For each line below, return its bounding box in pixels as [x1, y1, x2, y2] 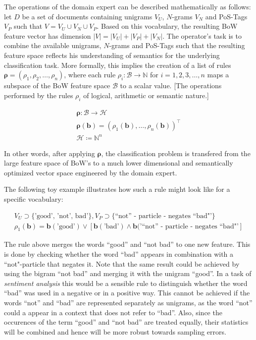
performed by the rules [4, 90, 73, 100]
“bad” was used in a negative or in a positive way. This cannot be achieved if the [4, 287, 250, 298]
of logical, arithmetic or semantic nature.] [83, 90, 209, 100]
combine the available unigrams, [4, 40, 102, 51]
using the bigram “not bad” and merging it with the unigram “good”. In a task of [4, 268, 252, 279]
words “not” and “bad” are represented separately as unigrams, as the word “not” [4, 297, 253, 308]
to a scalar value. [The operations [120, 80, 222, 91]
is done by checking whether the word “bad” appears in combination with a [4, 249, 234, 259]
